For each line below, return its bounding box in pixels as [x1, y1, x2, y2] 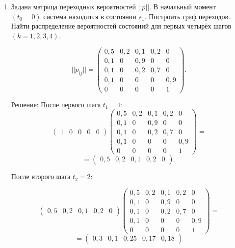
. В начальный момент [149, 1, 216, 11]
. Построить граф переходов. [144, 11, 231, 21]
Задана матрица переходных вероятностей [11, 1, 136, 11]
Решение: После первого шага [11, 99, 101, 109]
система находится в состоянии [43, 11, 136, 21]
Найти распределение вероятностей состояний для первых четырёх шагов [11, 21, 232, 31]
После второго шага [11, 171, 71, 182]
